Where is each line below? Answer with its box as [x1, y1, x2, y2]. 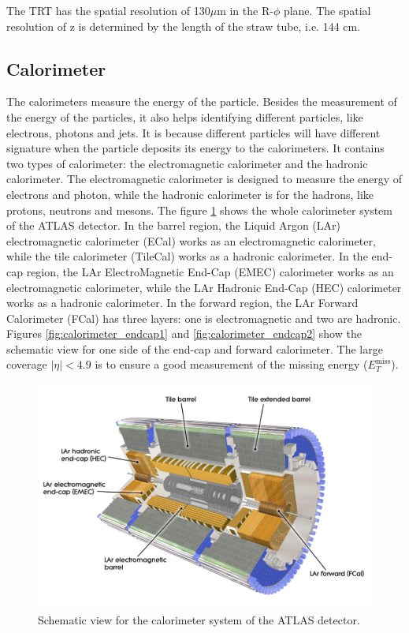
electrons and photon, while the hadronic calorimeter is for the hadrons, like [6, 185, 374, 202]
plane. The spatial [283, 2, 371, 18]
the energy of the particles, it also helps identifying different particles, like [6, 108, 363, 125]
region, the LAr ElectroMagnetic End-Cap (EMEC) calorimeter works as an [26, 263, 394, 279]
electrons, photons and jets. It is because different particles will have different [6, 124, 381, 140]
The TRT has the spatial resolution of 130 [6, 2, 210, 18]
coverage [6, 356, 47, 373]
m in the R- [217, 2, 273, 18]
